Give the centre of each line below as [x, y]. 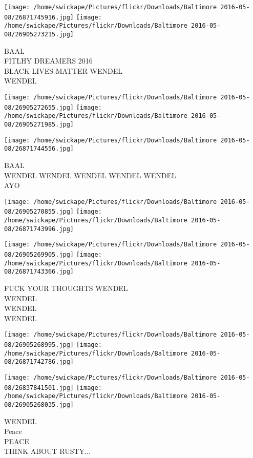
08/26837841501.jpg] [39, 388]
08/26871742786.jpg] [39, 362]
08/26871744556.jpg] [39, 149]
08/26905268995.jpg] [39, 345]
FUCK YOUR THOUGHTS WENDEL [66, 288]
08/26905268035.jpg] [39, 404]
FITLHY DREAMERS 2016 [48, 61]
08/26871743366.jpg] [39, 272]
